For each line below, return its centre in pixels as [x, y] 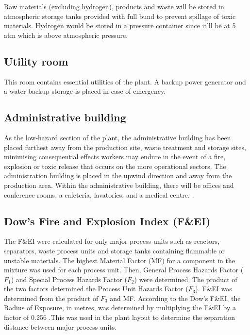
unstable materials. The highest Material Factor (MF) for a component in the [120, 260]
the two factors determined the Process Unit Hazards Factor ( [96, 289]
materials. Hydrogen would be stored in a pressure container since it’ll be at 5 [120, 25]
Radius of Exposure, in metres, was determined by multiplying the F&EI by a [120, 308]
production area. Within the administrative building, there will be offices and [119, 185]
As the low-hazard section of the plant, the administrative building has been [117, 137]
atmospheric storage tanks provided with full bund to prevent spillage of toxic [120, 16]
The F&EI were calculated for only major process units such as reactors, [112, 241]
